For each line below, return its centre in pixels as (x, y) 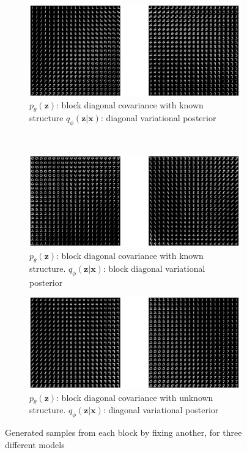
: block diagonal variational (154, 268)
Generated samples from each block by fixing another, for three (123, 432)
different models (35, 444)
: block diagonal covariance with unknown (135, 397)
